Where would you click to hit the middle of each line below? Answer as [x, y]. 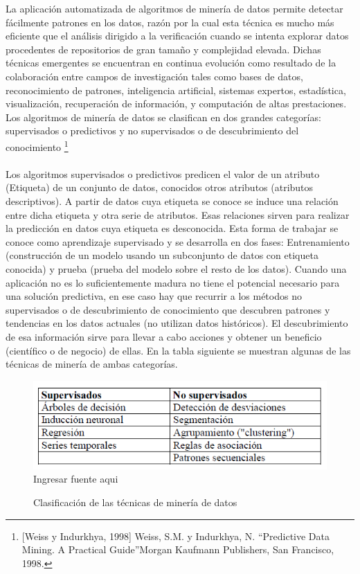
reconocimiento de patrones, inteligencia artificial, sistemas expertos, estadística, [176, 90]
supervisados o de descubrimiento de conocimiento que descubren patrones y [168, 309]
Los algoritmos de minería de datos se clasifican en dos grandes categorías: [163, 117]
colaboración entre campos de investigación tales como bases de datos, [154, 76]
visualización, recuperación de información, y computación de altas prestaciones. [176, 104]
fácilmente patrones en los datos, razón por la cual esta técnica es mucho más [170, 22]
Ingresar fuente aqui [76, 479]
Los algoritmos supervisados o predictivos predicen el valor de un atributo [163, 173]
